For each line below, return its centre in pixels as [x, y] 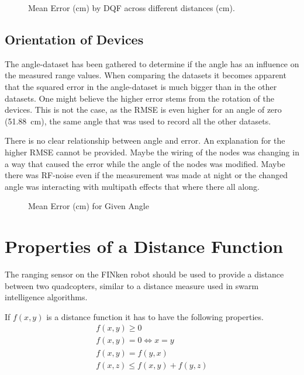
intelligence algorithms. [46, 297]
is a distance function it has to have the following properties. [155, 316]
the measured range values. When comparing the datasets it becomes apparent [146, 75]
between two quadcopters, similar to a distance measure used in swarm [132, 285]
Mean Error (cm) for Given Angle [89, 206]
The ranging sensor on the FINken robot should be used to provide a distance [144, 274]
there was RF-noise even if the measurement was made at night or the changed [146, 175]
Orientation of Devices [74, 39]
